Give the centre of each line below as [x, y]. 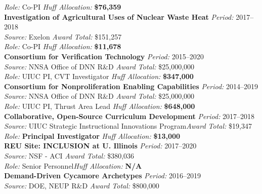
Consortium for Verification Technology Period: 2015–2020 [104, 56]
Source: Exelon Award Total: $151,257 [63, 36]
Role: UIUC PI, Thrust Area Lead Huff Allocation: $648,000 [100, 106]
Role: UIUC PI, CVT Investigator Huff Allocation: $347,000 [99, 76]
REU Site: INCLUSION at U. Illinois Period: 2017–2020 [100, 146]
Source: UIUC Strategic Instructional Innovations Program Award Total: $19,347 [128, 126]
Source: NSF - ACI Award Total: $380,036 [69, 155]
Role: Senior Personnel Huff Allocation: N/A [73, 165]
